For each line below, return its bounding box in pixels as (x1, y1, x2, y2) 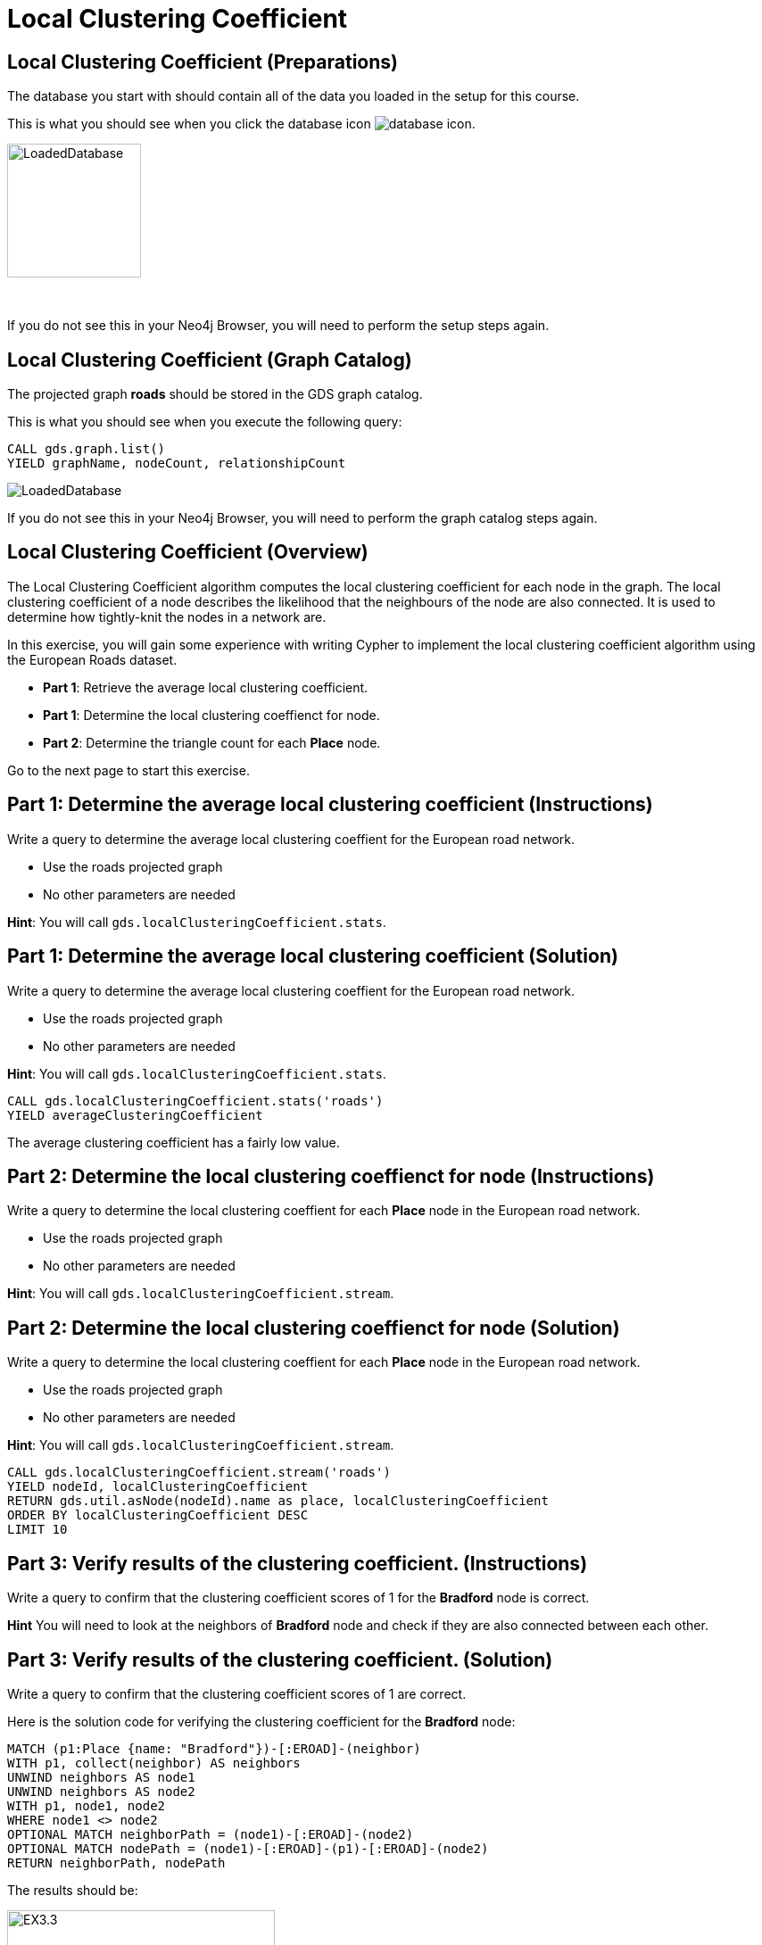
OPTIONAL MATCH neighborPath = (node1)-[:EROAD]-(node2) (7, 1826, 414, 1842)
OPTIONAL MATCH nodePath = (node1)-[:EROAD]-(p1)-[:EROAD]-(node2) (7, 1841, 489, 1856)
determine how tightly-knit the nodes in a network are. (7, 608, 327, 625)
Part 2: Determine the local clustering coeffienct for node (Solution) (7, 1316, 620, 1339)
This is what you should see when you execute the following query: (7, 414, 402, 430)
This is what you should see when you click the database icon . (7, 116, 476, 132)
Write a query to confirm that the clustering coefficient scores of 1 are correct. (7, 1685, 467, 1701)
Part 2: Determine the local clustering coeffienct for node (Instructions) (7, 1164, 655, 1188)
